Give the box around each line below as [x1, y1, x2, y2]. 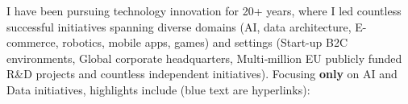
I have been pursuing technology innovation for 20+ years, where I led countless [6, 2, 402, 19]
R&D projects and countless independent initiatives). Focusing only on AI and [6, 65, 398, 82]
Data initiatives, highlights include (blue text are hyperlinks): [6, 81, 310, 98]
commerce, [6, 34, 59, 51]
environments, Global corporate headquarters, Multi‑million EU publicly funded [6, 49, 402, 66]
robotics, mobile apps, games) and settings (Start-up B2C [62, 34, 348, 51]
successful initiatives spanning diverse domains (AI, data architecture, [6, 18, 352, 35]
